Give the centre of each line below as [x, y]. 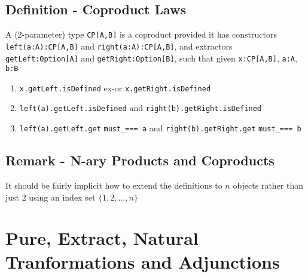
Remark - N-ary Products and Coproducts [140, 160]
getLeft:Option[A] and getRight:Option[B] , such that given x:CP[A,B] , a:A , [151, 58]
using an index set [62, 197]
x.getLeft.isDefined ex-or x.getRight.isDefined [115, 87]
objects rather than [268, 185]
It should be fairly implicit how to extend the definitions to [114, 185]
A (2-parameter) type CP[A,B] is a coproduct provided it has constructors [141, 34]
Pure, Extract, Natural [102, 238]
